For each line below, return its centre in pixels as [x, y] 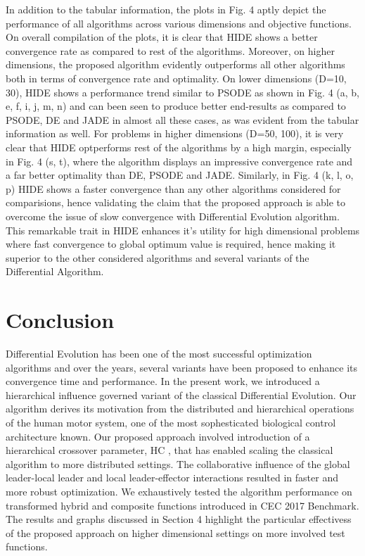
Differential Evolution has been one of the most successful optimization [159, 353]
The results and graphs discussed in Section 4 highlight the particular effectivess [179, 519]
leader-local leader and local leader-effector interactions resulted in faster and [172, 478]
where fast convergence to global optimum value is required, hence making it [171, 244]
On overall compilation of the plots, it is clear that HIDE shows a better [162, 37]
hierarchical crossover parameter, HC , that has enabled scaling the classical [169, 450]
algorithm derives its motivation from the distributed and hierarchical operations [180, 409]
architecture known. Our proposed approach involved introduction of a [158, 436]
